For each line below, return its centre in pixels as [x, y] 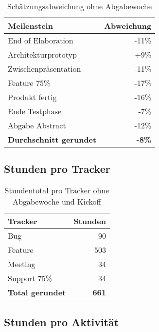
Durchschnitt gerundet [52, 139]
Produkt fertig [32, 97]
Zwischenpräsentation [44, 69]
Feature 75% [29, 83]
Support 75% [30, 278]
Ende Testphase [35, 111]
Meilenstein [30, 26]
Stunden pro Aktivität [62, 322]
